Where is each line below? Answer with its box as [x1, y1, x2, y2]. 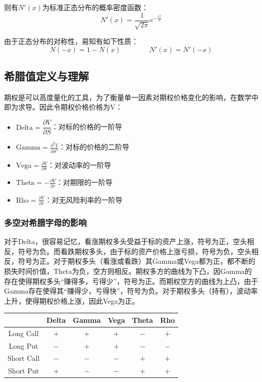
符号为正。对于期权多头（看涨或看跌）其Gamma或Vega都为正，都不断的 [18, 256, 255, 266]
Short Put [8, 365, 39, 376]
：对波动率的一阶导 [47, 160, 112, 170]
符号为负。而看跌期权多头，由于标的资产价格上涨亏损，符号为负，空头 [18, 246, 251, 256]
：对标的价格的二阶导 [59, 141, 130, 152]
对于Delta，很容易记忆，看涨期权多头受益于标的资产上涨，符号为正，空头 [4, 236, 247, 247]
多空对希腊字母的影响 [4, 216, 87, 228]
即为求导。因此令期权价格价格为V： [4, 102, 123, 112]
